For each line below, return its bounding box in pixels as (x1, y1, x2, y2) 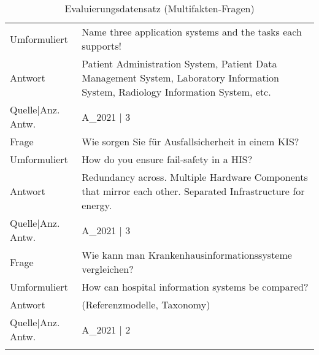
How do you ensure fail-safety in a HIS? (82, 152, 253, 166)
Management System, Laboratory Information (82, 71, 280, 85)
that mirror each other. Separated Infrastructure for (82, 184, 305, 198)
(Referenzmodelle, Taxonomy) (82, 297, 210, 311)
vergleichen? (82, 262, 134, 276)
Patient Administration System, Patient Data (82, 56, 277, 71)
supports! (82, 39, 121, 53)
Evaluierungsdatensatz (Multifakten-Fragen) (64, 1, 255, 15)
